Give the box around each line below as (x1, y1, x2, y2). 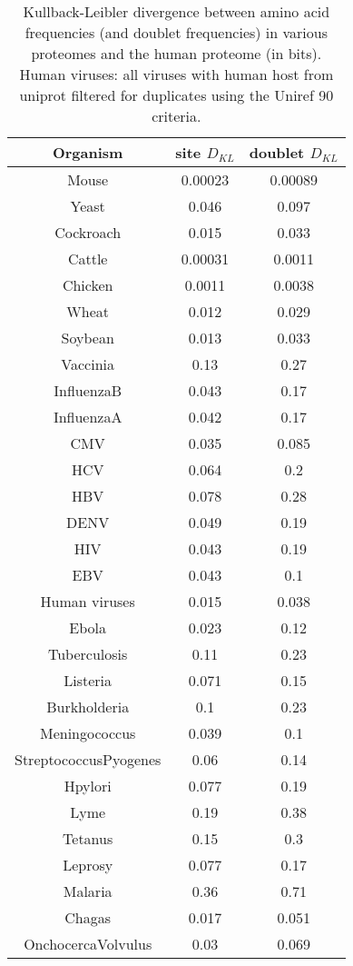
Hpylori (64, 775, 112, 796)
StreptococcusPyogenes (15, 749, 162, 770)
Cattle (67, 248, 108, 269)
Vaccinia (61, 354, 115, 374)
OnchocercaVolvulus (24, 933, 152, 954)
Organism (52, 142, 123, 163)
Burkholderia (46, 696, 130, 717)
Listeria (64, 670, 113, 691)
